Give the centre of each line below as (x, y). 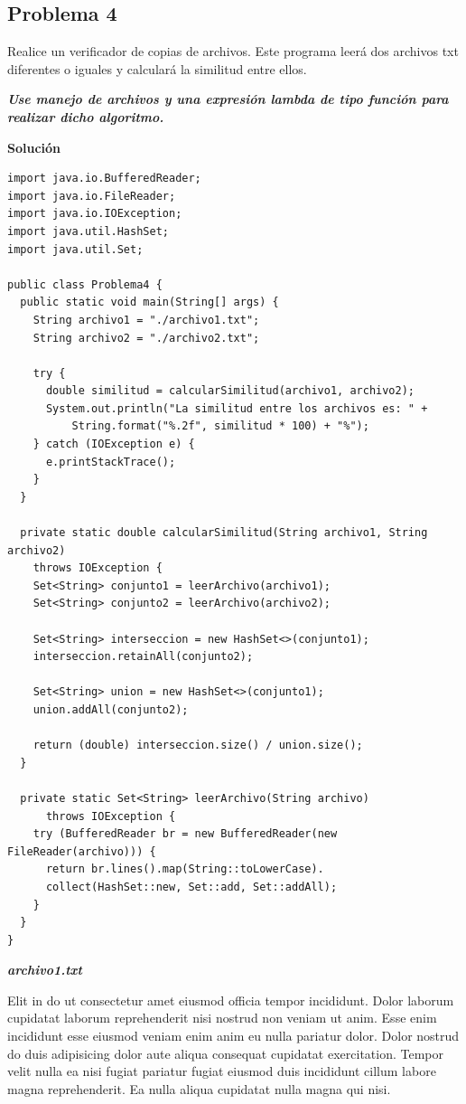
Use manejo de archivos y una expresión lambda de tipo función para (228, 99)
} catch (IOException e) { (114, 444)
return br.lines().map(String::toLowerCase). (185, 869)
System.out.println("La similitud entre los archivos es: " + (237, 408)
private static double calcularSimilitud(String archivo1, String (224, 533)
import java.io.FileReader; (92, 196)
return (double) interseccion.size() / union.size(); (198, 745)
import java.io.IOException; (95, 214)
